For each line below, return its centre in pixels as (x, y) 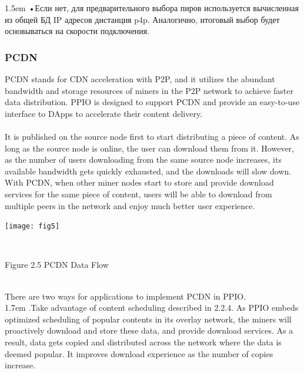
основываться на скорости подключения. (77, 31)
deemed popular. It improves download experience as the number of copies (139, 353)
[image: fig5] (32, 226)
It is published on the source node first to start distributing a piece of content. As (152, 136)
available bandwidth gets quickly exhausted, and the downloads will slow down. (148, 171)
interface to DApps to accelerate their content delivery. (104, 113)
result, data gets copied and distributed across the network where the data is (143, 342)
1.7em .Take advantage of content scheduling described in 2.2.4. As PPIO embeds (152, 308)
